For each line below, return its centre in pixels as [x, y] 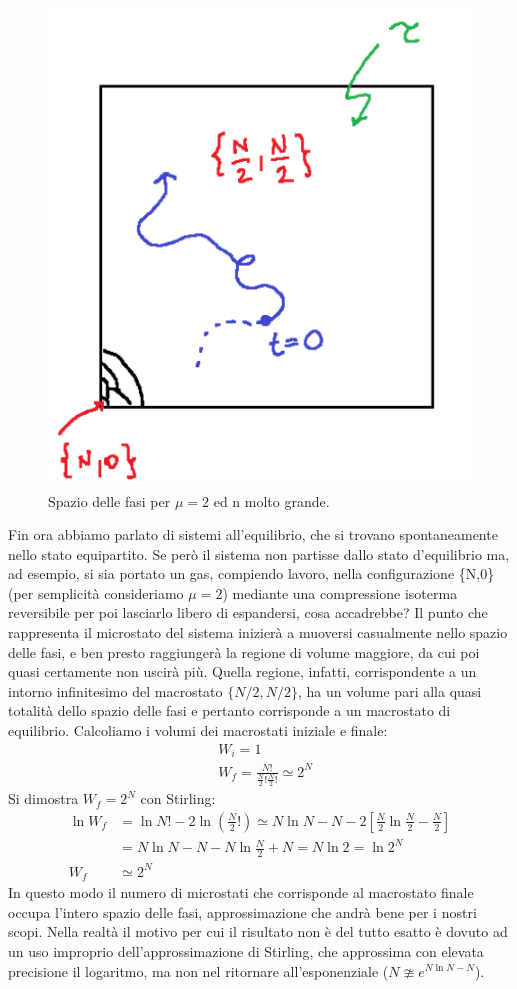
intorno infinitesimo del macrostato [115, 690]
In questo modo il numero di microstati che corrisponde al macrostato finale [241, 892]
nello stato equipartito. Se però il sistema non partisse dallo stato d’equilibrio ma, [259, 553]
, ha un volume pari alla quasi [389, 690]
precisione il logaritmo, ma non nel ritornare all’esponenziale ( [198, 970]
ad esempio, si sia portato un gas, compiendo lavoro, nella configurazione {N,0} [251, 573]
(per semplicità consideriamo [96, 592]
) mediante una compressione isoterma [340, 592]
